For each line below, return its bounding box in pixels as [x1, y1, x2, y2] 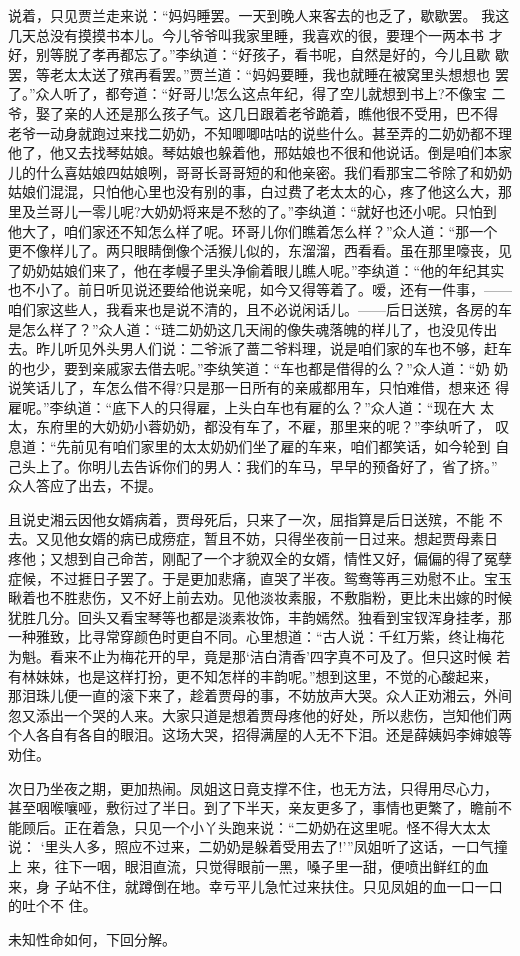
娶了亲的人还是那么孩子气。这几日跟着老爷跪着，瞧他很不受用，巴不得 [35, 102, 498, 123]
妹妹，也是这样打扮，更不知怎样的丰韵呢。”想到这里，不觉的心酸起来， [35, 665, 498, 686]
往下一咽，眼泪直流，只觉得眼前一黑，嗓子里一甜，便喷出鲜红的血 [54, 855, 489, 876]
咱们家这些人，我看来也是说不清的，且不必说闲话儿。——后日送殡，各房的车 [8, 298, 512, 319]
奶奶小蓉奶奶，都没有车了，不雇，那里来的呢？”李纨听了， [105, 416, 491, 437]
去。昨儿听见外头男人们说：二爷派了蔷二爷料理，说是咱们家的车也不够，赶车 [8, 338, 512, 359]
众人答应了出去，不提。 [8, 475, 162, 496]
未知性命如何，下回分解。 [8, 928, 176, 949]
